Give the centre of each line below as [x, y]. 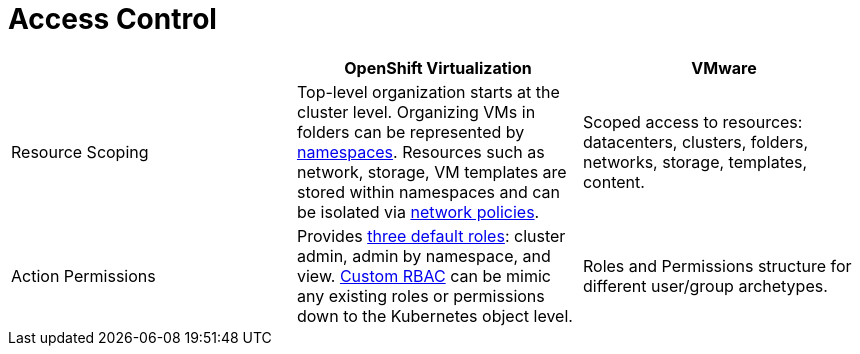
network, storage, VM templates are [431, 171]
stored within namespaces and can [428, 191]
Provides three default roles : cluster [431, 235]
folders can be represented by [410, 131]
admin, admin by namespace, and [423, 255]
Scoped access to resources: [692, 121]
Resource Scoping [80, 151]
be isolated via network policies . [418, 211]
